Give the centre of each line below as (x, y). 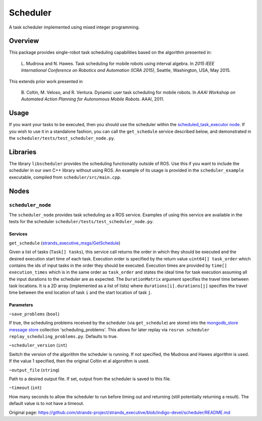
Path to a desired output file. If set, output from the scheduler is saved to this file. (90, 379)
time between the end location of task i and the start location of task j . (81, 292)
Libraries (23, 152)
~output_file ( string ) (34, 370)
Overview (24, 41)
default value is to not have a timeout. (47, 404)
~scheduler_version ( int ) (38, 345)
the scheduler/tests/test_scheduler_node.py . (62, 138)
